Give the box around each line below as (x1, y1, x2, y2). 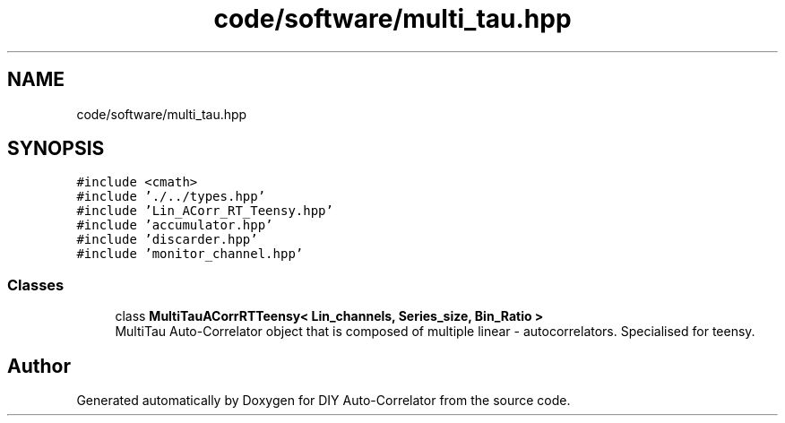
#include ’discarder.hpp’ (76, 232, 258, 247)
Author (7, 354, 71, 377)
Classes (7, 275, 65, 294)
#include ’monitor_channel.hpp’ (76, 246, 304, 262)
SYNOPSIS (7, 137, 105, 160)
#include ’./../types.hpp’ (76, 189, 266, 204)
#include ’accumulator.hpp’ (76, 218, 273, 233)
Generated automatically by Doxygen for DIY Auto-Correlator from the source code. (76, 393, 571, 409)
